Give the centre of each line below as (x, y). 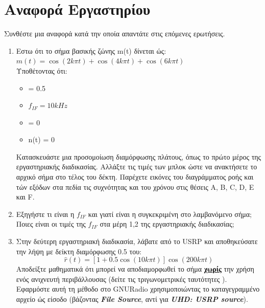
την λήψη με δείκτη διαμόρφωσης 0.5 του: (79, 251)
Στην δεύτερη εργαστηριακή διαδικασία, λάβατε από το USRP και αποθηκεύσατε (137, 241)
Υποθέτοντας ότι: (42, 70)
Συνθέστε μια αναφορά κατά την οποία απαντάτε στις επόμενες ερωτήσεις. (115, 34)
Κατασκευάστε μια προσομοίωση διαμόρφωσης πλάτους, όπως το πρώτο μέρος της (139, 156)
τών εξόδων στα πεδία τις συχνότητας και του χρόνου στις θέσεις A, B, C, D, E (135, 186)
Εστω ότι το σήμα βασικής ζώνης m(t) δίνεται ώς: (91, 50)
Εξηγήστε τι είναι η (45, 214)
